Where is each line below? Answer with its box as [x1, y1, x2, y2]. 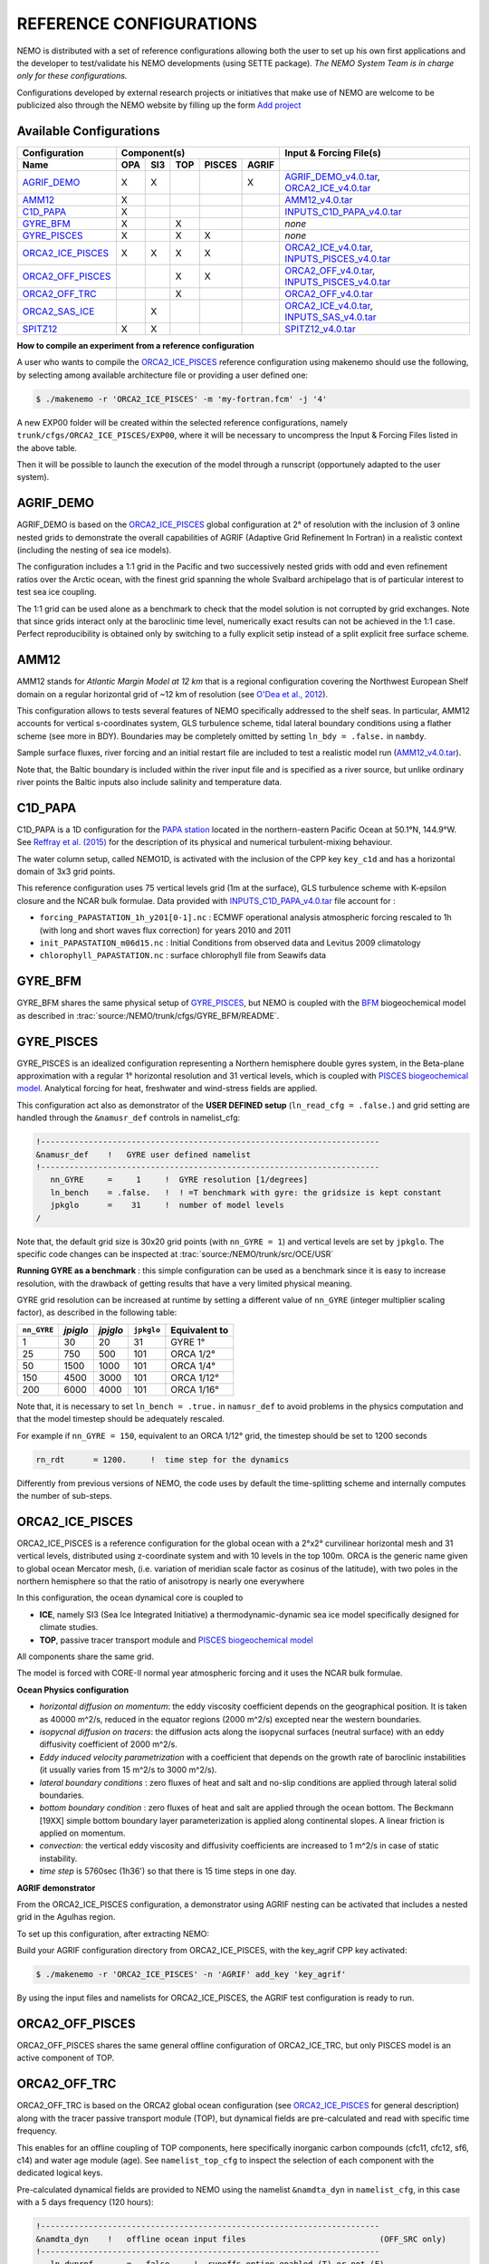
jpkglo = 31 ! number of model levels [50, 1200, 284, 1211]
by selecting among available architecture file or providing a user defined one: [16, 369, 308, 380]
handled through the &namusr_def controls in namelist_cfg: [16, 1112, 241, 1123]
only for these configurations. [16, 71, 128, 82]
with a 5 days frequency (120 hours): [16, 2197, 154, 2208]
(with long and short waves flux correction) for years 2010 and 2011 [39, 925, 292, 935]
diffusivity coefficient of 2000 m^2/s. [39, 1739, 178, 1750]
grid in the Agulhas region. [16, 1912, 116, 1923]
